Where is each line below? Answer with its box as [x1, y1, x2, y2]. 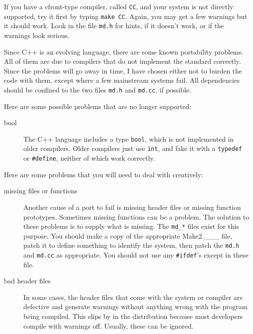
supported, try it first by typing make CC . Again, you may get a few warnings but [4, 11, 247, 21]
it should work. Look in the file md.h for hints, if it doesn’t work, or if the [4, 20, 224, 31]
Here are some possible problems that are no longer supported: [4, 101, 192, 111]
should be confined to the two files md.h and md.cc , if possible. [4, 84, 192, 94]
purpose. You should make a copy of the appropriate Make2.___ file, [23, 230, 233, 241]
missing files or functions [4, 186, 78, 196]
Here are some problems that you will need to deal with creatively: [4, 169, 203, 179]
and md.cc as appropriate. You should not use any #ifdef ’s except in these [23, 250, 249, 260]
